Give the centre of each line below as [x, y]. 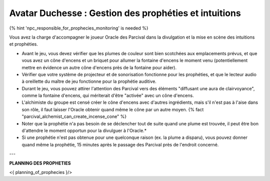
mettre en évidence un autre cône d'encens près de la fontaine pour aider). [99, 67]
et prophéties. [24, 44]
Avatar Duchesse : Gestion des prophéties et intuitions [125, 13]
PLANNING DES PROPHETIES [40, 163]
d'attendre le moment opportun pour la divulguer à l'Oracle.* [84, 131]
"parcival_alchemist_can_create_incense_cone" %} [74, 117]
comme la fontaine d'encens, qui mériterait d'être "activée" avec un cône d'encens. [108, 96]
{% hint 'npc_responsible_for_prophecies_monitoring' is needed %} [79, 28]
